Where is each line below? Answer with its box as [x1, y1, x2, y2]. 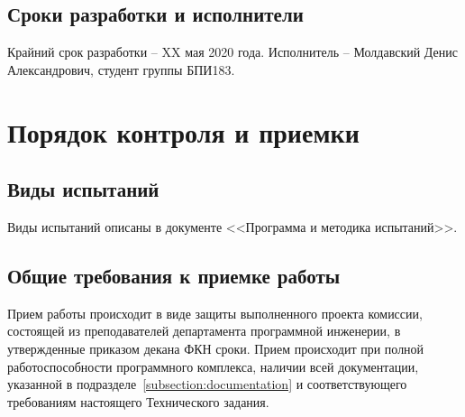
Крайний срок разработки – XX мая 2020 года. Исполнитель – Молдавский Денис [7, 42, 458, 61]
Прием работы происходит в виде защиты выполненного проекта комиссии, [7, 303, 423, 322]
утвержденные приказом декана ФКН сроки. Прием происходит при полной [7, 338, 424, 357]
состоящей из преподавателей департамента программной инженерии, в [7, 321, 401, 340]
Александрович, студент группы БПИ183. [7, 60, 235, 79]
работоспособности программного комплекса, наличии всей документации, [7, 357, 419, 375]
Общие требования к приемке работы [7, 261, 341, 289]
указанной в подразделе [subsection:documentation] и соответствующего [7, 375, 407, 394]
